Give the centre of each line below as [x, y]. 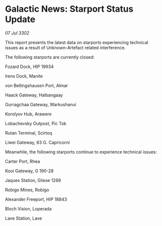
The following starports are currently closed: [50, 57]
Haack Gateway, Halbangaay [34, 95]
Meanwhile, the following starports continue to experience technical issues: [81, 152]
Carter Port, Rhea [23, 161]
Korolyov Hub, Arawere [29, 114]
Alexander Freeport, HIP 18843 [36, 199]
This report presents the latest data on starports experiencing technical [77, 42]
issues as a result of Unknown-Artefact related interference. [65, 47]
